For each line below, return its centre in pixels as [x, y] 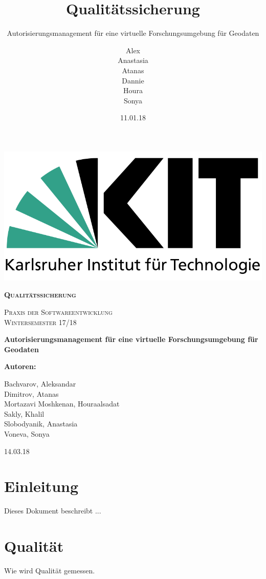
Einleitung [41, 486]
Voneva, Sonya [27, 434]
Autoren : [20, 366]
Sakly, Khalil [24, 413]
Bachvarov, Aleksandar [40, 384]
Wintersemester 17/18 [40, 322]
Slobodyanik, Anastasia [41, 424]
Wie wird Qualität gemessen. [50, 571]
